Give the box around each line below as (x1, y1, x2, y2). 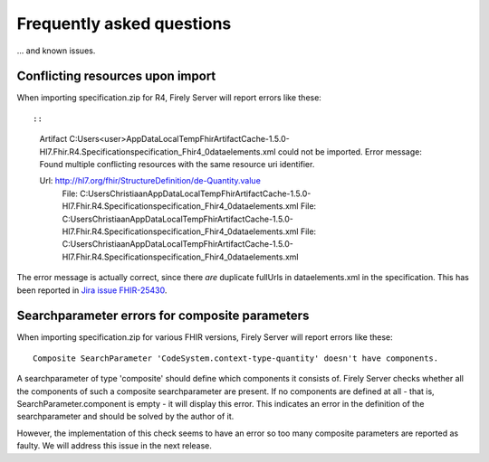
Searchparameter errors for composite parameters (16, 308, 310, 324)
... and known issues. (16, 45, 96, 56)
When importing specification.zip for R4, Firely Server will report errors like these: (16, 92, 321, 103)
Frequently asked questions (16, 14, 232, 33)
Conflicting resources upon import (16, 69, 216, 84)
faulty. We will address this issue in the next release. (16, 440, 213, 451)
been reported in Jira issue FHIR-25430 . (16, 285, 168, 296)
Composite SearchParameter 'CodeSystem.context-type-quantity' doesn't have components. (33, 353, 439, 363)
